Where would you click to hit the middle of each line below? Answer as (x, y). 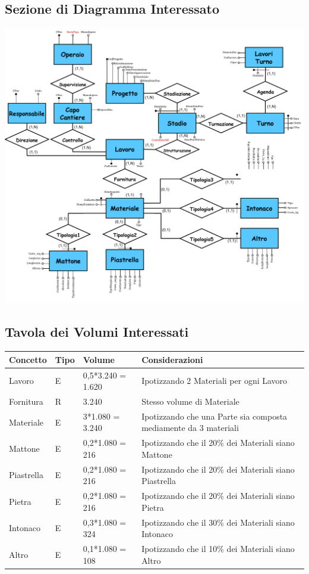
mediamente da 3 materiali (190, 428)
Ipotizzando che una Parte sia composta (215, 416)
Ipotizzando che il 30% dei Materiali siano (218, 522)
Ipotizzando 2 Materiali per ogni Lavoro (215, 381)
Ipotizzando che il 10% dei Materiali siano (218, 548)
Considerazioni (172, 359)
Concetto (28, 359)
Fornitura (26, 401)
